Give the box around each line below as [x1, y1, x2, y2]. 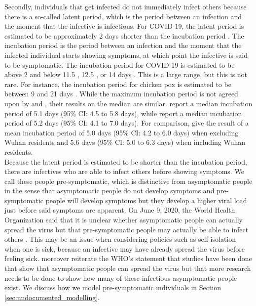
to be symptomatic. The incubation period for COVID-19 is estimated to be [4, 59, 235, 70]
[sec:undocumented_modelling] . [4, 292, 100, 302]
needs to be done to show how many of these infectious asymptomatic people [4, 272, 237, 283]
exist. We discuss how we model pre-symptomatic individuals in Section [4, 282, 221, 293]
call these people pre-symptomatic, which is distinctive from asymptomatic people [4, 175, 253, 186]
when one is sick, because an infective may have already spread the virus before [4, 243, 245, 254]
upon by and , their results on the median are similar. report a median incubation [4, 98, 253, 108]
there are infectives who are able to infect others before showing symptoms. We [4, 166, 244, 176]
